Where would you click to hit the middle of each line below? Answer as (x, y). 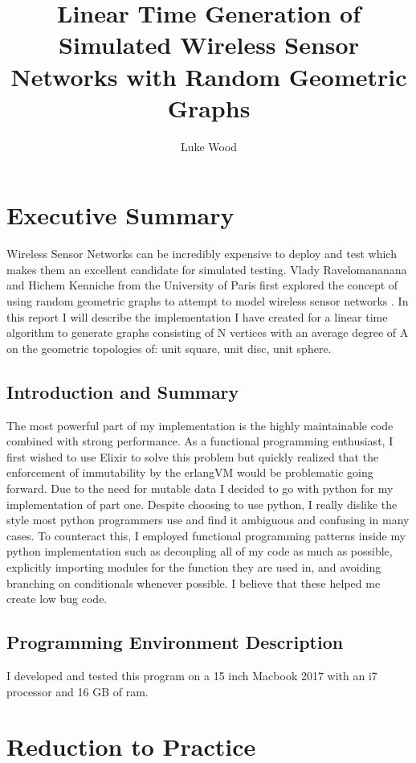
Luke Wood (209, 146)
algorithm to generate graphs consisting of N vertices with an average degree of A (208, 332)
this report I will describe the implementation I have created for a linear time (197, 316)
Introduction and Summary (123, 391)
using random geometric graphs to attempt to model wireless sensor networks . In (208, 301)
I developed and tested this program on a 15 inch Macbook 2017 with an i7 (192, 675)
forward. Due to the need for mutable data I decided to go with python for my (200, 488)
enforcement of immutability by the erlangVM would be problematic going (190, 472)
